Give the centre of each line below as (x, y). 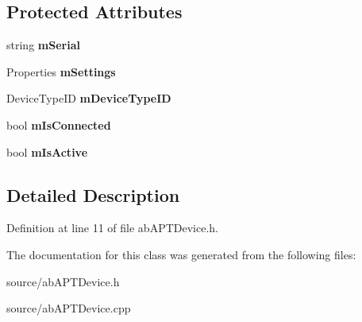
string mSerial (43, 45)
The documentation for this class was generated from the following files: (181, 254)
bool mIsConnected (59, 124)
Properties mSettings (61, 71)
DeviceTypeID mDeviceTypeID (89, 98)
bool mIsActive (47, 151)
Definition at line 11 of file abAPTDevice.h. (112, 228)
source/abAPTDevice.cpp (69, 308)
